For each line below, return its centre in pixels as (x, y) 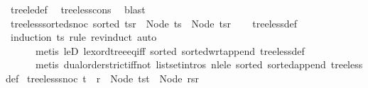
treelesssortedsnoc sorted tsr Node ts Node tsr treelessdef (154, 23)
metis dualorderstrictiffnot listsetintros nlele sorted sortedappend (180, 64)
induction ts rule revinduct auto (83, 37)
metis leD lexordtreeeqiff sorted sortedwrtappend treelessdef (170, 50)
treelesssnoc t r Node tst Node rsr (113, 78)
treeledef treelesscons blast (78, 9)
